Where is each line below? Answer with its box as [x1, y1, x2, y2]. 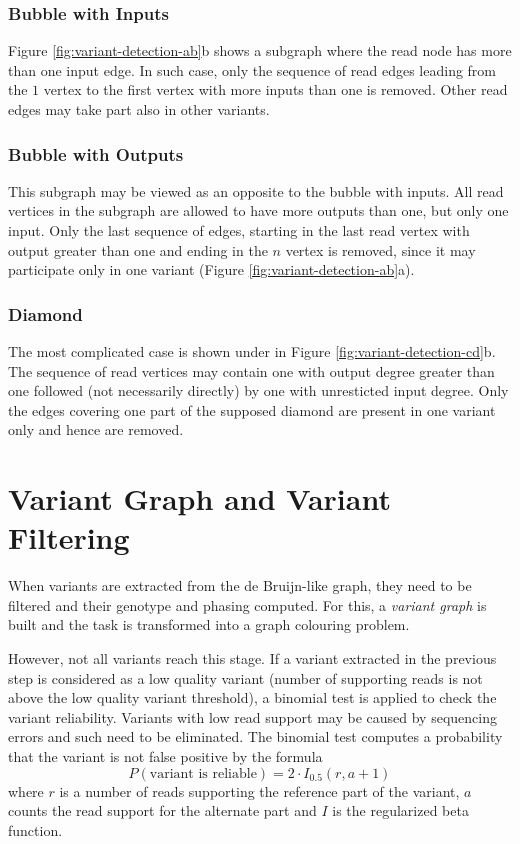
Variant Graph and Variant [8, 478, 391, 519]
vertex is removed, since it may [285, 239, 476, 260]
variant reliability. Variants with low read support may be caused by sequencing [8, 706, 497, 727]
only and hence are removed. [8, 419, 184, 440]
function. [8, 819, 63, 840]
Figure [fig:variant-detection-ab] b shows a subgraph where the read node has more [8, 40, 512, 61]
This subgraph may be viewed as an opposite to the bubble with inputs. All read [8, 180, 504, 201]
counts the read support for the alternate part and [8, 800, 317, 821]
